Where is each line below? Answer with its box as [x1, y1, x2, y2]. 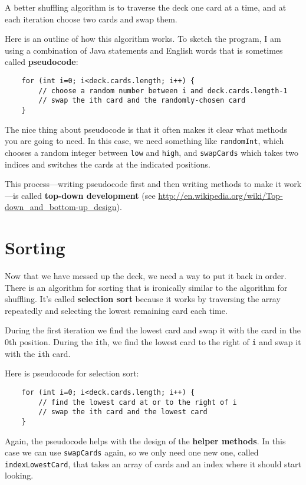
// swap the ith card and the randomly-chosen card [38, 96, 246, 105]
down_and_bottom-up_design [5, 201, 117, 213]
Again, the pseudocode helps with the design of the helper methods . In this [5, 434, 286, 447]
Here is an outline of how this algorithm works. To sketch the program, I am [5, 32, 281, 45]
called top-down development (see [21, 189, 156, 201]
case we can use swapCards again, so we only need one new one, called [5, 446, 259, 458]
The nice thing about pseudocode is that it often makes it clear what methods [5, 123, 288, 135]
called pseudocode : [5, 55, 78, 68]
